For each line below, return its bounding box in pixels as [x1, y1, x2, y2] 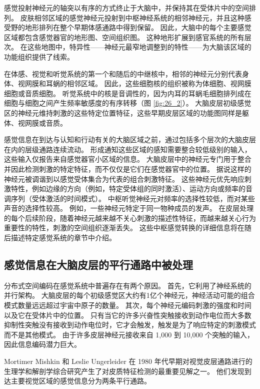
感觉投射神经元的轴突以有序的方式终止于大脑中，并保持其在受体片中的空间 [4, 3, 249, 13]
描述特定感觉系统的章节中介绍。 [10, 232, 116, 243]
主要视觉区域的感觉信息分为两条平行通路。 [10, 375, 151, 386]
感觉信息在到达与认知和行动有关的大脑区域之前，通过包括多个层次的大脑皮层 [4, 134, 256, 145]
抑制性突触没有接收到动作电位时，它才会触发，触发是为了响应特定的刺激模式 [4, 319, 256, 330]
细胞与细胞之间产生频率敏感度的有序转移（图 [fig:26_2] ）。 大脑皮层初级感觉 [4, 98, 251, 108]
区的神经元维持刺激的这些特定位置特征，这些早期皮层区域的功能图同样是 [4, 107, 242, 118]
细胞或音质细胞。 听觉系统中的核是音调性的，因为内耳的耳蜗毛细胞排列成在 [4, 88, 251, 98]
